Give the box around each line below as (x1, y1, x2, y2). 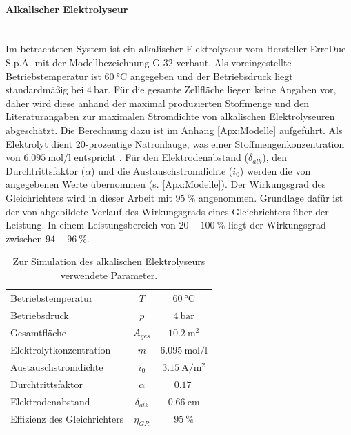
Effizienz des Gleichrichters (10, 412, 124, 426)
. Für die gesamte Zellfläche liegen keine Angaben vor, (108, 82, 337, 97)
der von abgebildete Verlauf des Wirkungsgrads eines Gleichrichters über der (6, 204, 329, 218)
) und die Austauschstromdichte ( (91, 163, 233, 177)
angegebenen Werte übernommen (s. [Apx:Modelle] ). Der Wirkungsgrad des (6, 177, 326, 191)
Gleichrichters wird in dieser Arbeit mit (6, 190, 172, 204)
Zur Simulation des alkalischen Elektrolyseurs (12, 254, 205, 269)
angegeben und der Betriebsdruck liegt (130, 68, 293, 83)
